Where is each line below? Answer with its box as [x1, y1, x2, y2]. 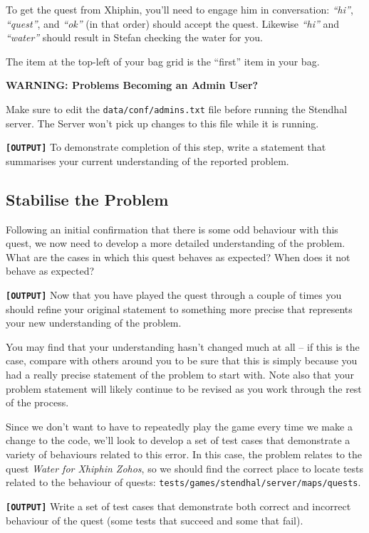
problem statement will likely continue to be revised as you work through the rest [6, 381, 362, 396]
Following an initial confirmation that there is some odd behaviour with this [6, 221, 338, 236]
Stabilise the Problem [6, 188, 169, 210]
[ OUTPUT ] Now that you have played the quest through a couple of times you [6, 287, 342, 302]
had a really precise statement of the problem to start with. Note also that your [6, 367, 354, 382]
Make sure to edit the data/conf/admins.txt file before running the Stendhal [6, 101, 348, 116]
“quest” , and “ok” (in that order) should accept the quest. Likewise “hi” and [6, 16, 340, 31]
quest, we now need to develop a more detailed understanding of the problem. [6, 236, 345, 250]
